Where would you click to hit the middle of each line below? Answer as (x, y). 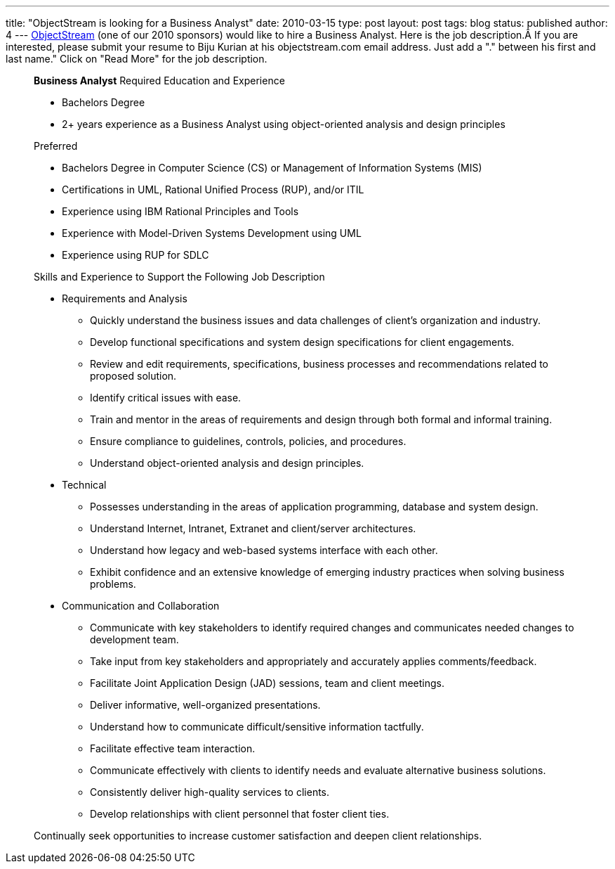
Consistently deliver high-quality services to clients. (210, 792)
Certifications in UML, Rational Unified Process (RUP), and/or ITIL (213, 189)
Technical (84, 485)
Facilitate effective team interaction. (173, 748)
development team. (134, 639)
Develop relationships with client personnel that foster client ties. (240, 814)
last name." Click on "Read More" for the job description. (137, 59)
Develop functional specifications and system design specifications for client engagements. (302, 342)
